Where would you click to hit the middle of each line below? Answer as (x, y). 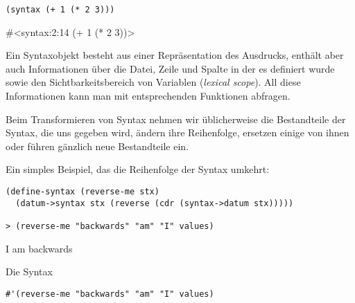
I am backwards (39, 248)
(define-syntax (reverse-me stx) (83, 192)
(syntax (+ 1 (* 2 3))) (60, 10)
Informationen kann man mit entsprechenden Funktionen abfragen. (148, 96)
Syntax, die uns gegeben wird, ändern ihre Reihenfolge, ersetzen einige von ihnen (177, 132)
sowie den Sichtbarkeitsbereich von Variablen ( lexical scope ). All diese (153, 82)
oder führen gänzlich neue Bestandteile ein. (97, 146)
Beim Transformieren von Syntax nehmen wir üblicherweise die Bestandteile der (176, 119)
